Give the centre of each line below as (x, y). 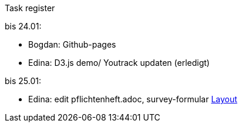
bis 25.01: (23, 81)
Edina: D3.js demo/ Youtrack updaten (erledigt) (119, 63)
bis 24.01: (23, 26)
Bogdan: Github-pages (72, 44)
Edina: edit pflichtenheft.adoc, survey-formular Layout (133, 99)
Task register (30, 8)
